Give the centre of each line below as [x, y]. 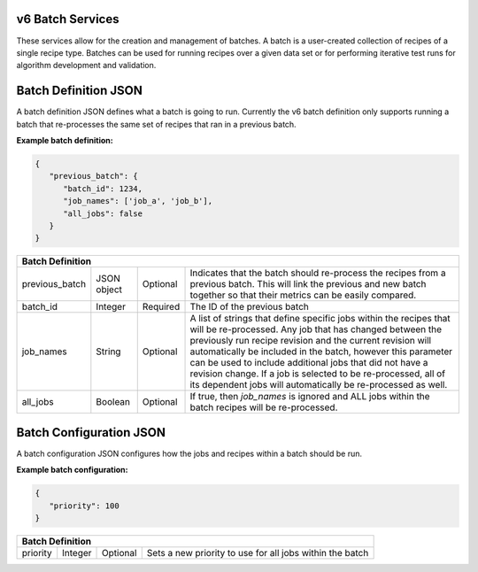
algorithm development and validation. [86, 66]
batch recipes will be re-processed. [264, 407]
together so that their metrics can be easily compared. [303, 295]
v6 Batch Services [68, 19]
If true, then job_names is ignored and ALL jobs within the [310, 397]
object [109, 290]
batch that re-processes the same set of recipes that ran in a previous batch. [156, 124]
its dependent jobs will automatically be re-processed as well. [319, 385]
